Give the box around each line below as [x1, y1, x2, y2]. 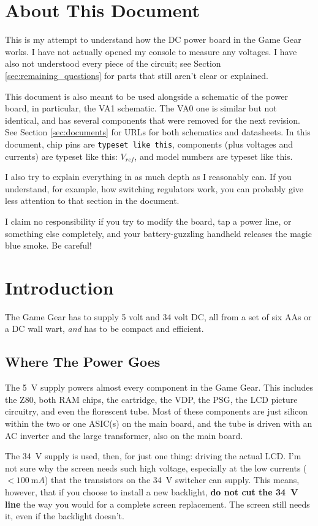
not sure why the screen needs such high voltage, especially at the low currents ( [5, 461, 307, 474]
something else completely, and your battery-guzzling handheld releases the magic [5, 227, 312, 239]
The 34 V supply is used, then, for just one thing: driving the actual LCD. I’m [5, 449, 301, 462]
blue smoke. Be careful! [5, 239, 92, 252]
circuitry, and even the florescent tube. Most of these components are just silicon [5, 405, 308, 418]
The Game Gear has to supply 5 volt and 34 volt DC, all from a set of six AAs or [5, 310, 312, 323]
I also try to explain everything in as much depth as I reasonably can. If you [5, 170, 292, 183]
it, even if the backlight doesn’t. [5, 509, 124, 522]
